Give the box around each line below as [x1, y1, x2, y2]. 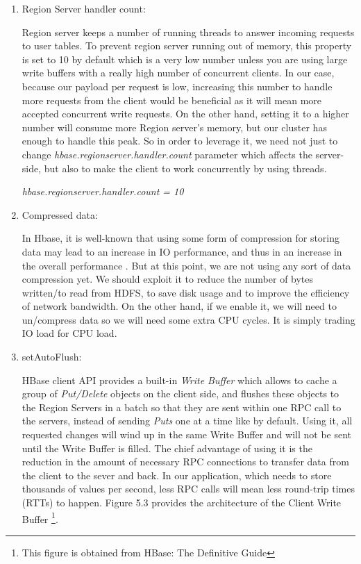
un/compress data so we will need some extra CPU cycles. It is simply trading [22, 312, 355, 326]
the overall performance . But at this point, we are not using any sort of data [22, 258, 351, 272]
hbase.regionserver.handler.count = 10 [22, 184, 184, 199]
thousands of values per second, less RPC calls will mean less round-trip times [22, 481, 355, 496]
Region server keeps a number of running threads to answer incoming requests [22, 24, 355, 39]
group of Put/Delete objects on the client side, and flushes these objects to [22, 386, 339, 401]
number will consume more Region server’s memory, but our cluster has [22, 119, 327, 134]
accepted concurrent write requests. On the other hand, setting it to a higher [22, 106, 349, 121]
